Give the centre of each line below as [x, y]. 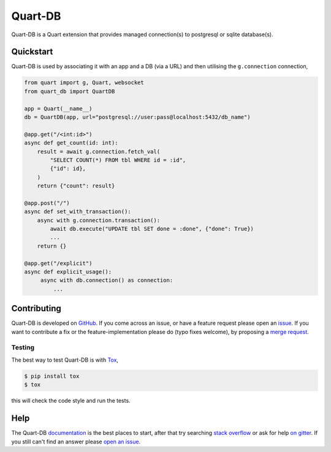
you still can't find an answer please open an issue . [76, 442]
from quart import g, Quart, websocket [84, 83]
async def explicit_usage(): [68, 272]
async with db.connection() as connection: [107, 280]
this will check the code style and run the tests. [71, 401]
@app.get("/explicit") [58, 263]
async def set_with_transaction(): [78, 212]
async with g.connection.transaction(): [99, 220]
